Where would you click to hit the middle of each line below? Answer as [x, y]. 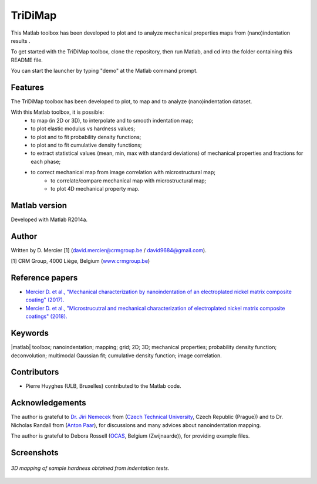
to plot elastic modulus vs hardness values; [83, 128]
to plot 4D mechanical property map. [95, 188]
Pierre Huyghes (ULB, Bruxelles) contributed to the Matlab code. [103, 386]
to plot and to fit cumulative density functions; [86, 145]
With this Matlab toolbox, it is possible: [58, 112]
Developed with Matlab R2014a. [49, 219]
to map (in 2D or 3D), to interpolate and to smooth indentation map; [112, 120]
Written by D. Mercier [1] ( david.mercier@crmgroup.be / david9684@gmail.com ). [109, 250]
